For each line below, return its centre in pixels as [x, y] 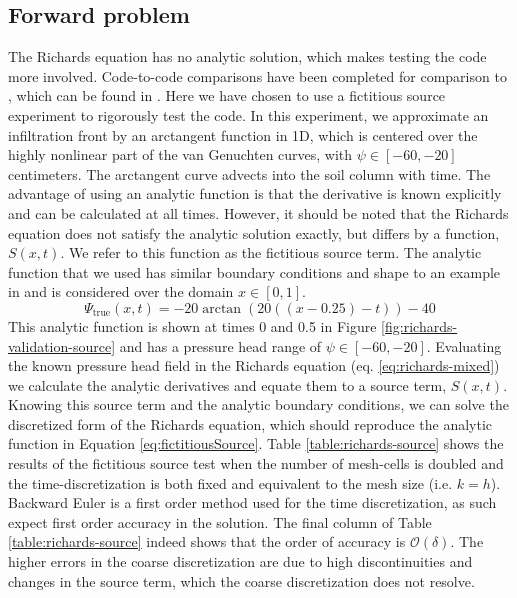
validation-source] [62, 345]
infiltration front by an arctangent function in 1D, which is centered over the [243, 134]
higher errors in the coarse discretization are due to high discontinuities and [240, 561]
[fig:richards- [419, 325]
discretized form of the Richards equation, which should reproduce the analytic [250, 423]
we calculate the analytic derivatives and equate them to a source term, [227, 384]
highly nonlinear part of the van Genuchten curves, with [180, 154]
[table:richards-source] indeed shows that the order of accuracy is [207, 541]
